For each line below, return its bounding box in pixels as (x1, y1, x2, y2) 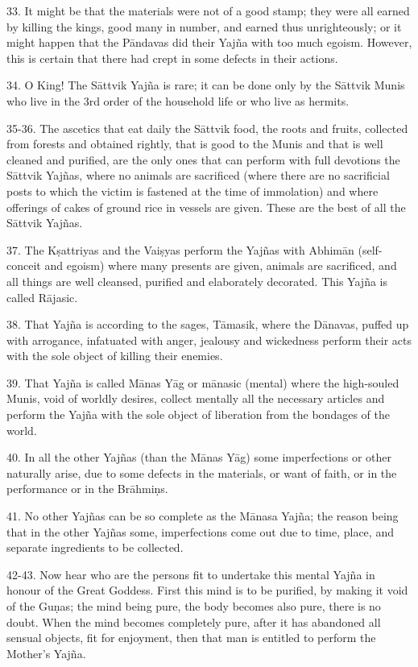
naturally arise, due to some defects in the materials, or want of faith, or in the (6, 464, 397, 481)
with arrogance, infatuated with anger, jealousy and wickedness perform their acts (6, 331, 412, 348)
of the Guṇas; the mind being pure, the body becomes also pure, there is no (6, 598, 381, 614)
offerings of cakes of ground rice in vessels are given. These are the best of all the (6, 198, 406, 215)
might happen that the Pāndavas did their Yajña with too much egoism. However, (6, 34, 412, 51)
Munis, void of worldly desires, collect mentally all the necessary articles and (6, 390, 385, 407)
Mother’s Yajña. (6, 644, 86, 661)
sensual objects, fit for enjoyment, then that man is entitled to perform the (6, 629, 376, 646)
